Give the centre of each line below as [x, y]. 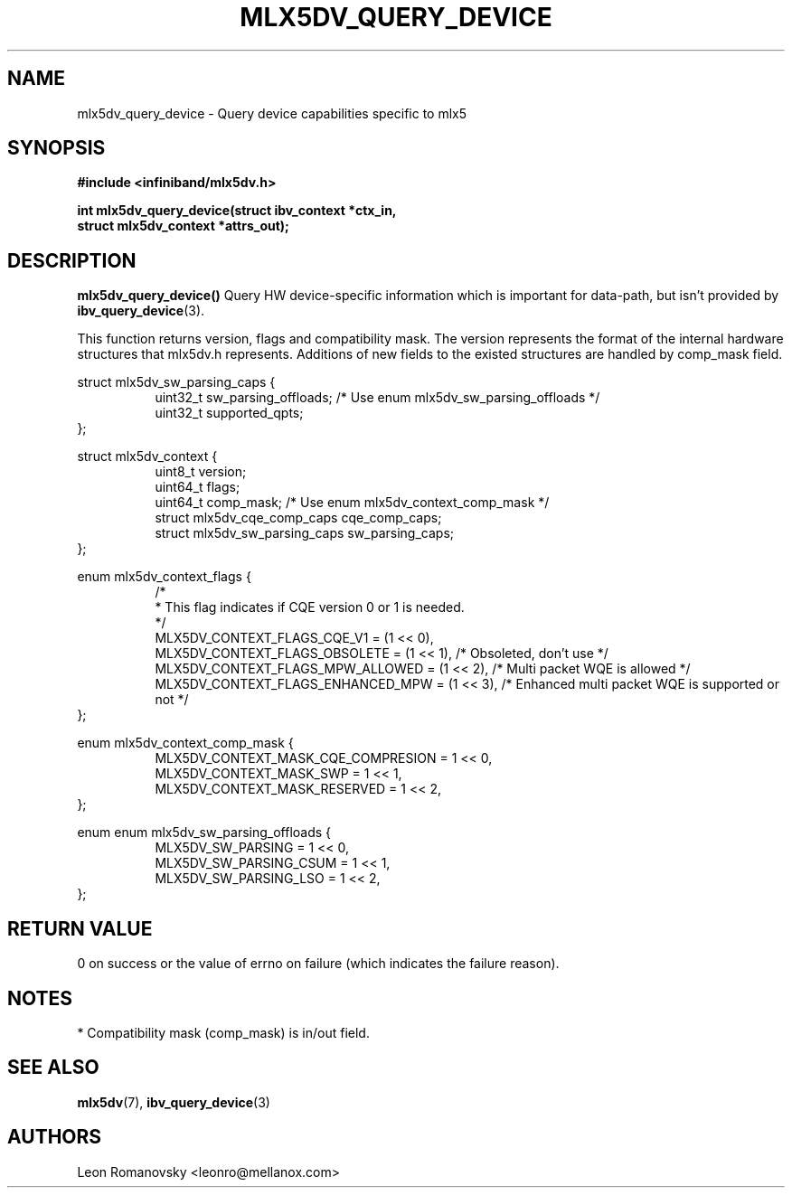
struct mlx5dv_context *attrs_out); [183, 226]
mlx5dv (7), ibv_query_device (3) [174, 1102]
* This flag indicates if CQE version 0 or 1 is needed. [310, 607]
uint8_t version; [201, 472]
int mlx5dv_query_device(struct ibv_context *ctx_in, [237, 211]
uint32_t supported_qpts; [229, 413]
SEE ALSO [53, 1068]
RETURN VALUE [80, 928]
